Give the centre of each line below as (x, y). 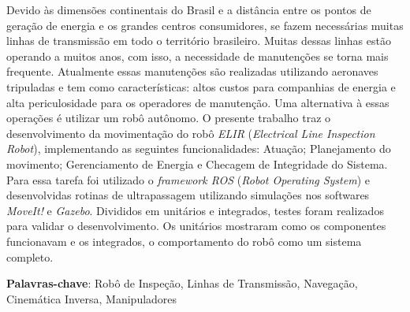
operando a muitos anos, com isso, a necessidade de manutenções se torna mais (198, 56)
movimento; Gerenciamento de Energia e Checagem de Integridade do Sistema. (197, 163)
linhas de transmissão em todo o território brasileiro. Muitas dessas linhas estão (199, 41)
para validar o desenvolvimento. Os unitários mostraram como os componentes (196, 226)
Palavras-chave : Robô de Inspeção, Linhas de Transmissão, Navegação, (182, 283)
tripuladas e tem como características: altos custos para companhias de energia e (201, 86)
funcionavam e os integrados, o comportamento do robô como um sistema (184, 241)
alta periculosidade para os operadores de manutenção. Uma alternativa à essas (198, 102)
